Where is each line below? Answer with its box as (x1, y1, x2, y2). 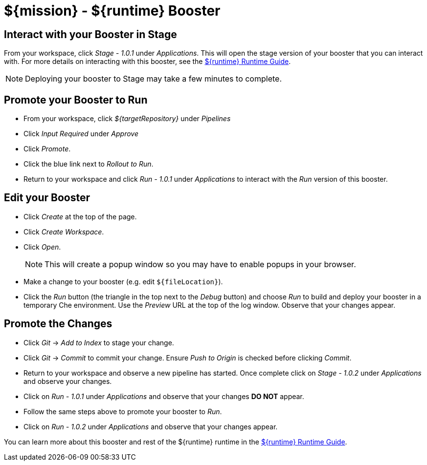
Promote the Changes (4, 317, 112, 330)
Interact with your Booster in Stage (4, 28, 177, 41)
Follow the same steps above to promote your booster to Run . (23, 407, 222, 416)
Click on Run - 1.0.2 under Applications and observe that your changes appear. (23, 422, 278, 431)
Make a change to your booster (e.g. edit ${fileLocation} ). (23, 277, 223, 286)
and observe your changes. (23, 377, 112, 385)
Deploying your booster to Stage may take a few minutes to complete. (25, 74, 282, 84)
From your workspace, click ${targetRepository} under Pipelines (23, 114, 231, 123)
